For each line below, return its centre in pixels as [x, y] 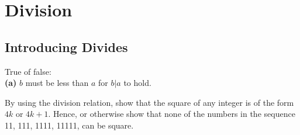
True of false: [28, 71]
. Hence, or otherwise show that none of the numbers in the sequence [172, 114]
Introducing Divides [66, 46]
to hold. [137, 83]
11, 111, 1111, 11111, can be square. [69, 125]
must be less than [57, 83]
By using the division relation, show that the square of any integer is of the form [149, 102]
